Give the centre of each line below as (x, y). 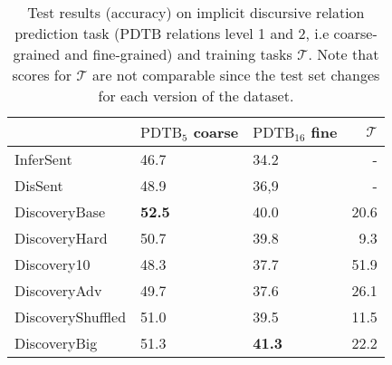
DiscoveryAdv (58, 290)
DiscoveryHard (61, 238)
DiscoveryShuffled (71, 317)
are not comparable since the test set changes (236, 75)
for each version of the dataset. (196, 96)
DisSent (39, 185)
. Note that (344, 54)
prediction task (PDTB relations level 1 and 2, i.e (172, 33)
